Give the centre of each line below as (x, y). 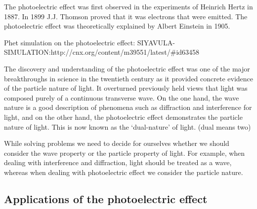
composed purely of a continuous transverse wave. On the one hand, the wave (122, 97)
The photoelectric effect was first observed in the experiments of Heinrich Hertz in (128, 6)
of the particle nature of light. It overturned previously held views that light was (126, 88)
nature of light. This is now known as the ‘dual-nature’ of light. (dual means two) (128, 126)
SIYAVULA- (156, 42)
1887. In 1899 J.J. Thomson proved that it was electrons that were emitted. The (126, 16)
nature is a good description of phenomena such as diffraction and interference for (128, 107)
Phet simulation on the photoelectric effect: (70, 42)
